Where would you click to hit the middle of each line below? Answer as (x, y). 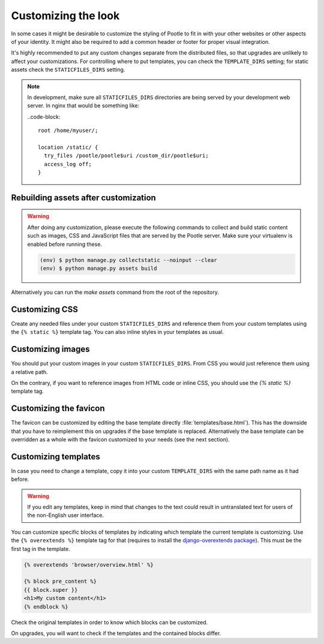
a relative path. (29, 372)
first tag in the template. (40, 549)
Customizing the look (65, 16)
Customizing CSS (44, 309)
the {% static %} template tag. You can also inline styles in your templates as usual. (118, 332)
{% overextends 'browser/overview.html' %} (89, 565)
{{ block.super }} (51, 590)
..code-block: (44, 116)
